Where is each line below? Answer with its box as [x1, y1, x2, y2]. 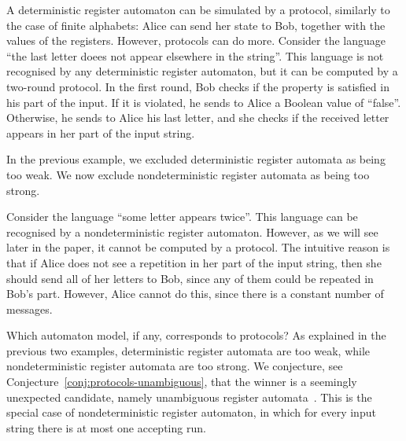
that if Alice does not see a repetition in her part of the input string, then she [6, 254, 382, 270]
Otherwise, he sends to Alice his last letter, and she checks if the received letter [6, 109, 389, 126]
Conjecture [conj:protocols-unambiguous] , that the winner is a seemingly [6, 373, 357, 390]
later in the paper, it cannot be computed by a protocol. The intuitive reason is [6, 239, 390, 255]
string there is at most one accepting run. [6, 419, 206, 435]
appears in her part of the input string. [6, 124, 195, 141]
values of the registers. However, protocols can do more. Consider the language [6, 32, 386, 49]
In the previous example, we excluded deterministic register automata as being [6, 151, 386, 167]
